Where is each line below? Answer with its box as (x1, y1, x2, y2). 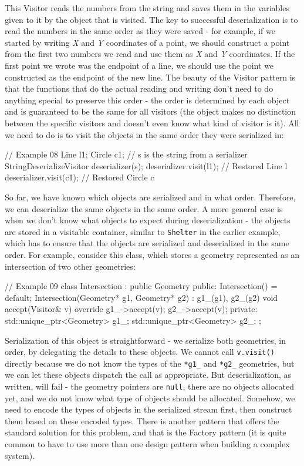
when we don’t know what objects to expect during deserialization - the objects (5, 214, 291, 226)
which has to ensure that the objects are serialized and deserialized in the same (5, 237, 289, 249)
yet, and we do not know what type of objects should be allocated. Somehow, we (5, 391, 295, 404)
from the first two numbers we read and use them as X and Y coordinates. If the (5, 48, 295, 60)
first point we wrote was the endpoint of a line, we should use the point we (5, 59, 274, 71)
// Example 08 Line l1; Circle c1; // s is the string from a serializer (5, 148, 248, 160)
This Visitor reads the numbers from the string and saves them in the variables (5, 2, 289, 14)
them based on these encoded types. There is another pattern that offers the (5, 414, 279, 427)
